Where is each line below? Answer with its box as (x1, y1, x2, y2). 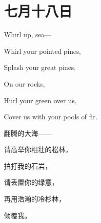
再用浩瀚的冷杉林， (4, 194, 65, 204)
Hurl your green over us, (4, 95, 77, 105)
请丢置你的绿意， (4, 177, 59, 187)
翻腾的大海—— (4, 128, 52, 138)
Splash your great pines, (4, 62, 76, 72)
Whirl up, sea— (4, 29, 51, 40)
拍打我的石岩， (4, 160, 52, 171)
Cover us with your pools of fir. (4, 111, 98, 122)
